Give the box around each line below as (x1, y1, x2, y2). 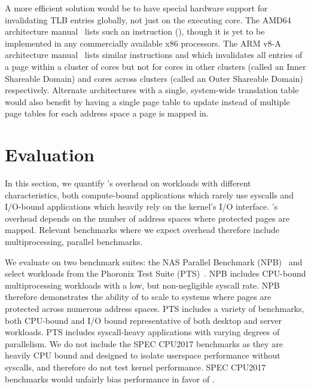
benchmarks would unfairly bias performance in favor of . (5, 372, 215, 385)
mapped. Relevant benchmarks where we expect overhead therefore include (5, 223, 279, 236)
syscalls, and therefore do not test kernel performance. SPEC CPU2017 (5, 360, 266, 373)
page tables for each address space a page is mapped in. (5, 107, 209, 120)
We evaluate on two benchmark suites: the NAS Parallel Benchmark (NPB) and (5, 255, 303, 268)
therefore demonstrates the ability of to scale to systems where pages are (5, 290, 272, 303)
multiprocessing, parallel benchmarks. (5, 235, 143, 248)
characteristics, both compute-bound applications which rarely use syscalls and (5, 188, 294, 201)
